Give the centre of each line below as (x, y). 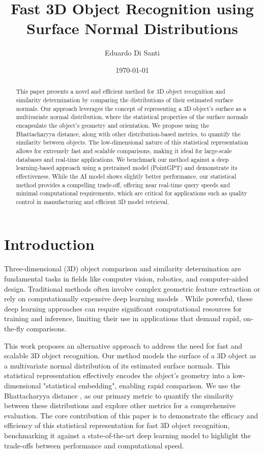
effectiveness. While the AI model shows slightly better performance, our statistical (126, 176)
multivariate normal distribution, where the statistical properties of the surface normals (132, 117)
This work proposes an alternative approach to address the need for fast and (123, 345)
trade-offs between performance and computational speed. (94, 445)
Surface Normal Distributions (132, 28)
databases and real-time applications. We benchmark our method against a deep (122, 159)
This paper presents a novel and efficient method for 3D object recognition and (121, 91)
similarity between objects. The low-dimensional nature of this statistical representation (132, 142)
